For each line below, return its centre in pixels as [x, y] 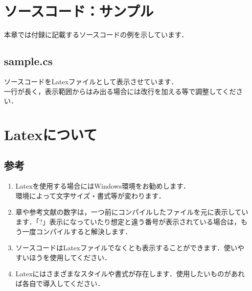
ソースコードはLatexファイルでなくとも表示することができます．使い [126, 248]
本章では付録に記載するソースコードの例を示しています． [96, 35]
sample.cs [28, 61]
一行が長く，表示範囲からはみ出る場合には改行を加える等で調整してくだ [120, 91]
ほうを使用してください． [70, 257]
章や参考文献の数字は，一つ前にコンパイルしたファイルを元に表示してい [132, 212]
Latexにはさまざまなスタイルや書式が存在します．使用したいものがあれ [130, 274]
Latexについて [51, 134]
